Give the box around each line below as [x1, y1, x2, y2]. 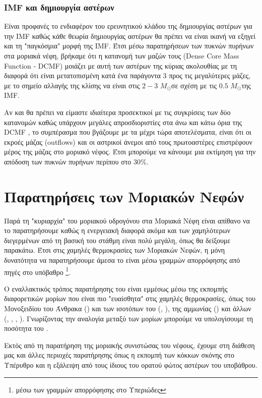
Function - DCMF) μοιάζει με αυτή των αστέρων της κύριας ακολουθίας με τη [4, 60, 237, 71]
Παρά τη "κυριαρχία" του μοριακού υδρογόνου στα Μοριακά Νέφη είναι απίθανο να [4, 215, 250, 225]
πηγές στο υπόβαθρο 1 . [4, 265, 71, 277]
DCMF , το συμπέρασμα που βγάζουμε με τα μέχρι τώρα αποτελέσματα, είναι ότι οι [4, 127, 251, 137]
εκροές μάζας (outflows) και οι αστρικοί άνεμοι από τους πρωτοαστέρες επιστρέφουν [4, 136, 252, 147]
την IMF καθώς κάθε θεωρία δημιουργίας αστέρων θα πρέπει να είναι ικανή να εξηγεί [4, 30, 256, 41]
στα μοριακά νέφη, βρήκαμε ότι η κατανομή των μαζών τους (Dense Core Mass [4, 50, 239, 61]
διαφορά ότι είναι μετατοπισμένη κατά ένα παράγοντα [4, 70, 161, 81]
